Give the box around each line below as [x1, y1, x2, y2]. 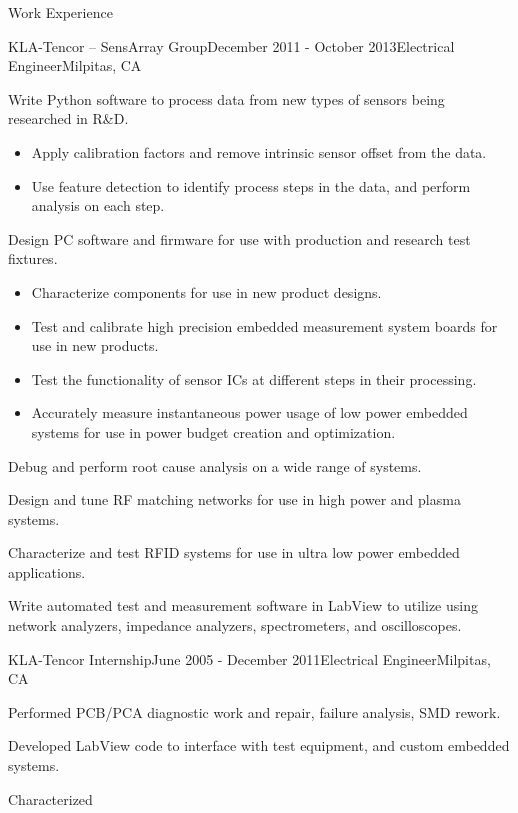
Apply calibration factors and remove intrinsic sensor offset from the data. [31, 141, 487, 162]
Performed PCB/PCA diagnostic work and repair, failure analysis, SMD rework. [8, 701, 501, 722]
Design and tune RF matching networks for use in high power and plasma [8, 489, 461, 510]
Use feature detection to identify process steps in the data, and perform [31, 175, 471, 196]
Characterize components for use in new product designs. [31, 281, 382, 302]
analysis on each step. [31, 195, 165, 216]
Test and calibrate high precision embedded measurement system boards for [31, 315, 498, 336]
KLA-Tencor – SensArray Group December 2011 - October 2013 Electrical [8, 35, 455, 56]
